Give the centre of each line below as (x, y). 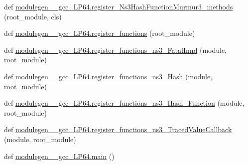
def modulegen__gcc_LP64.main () (59, 156)
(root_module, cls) (33, 16)
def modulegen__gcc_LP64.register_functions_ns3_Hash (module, (108, 76)
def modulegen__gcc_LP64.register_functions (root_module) (100, 33)
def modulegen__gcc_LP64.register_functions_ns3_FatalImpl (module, (116, 50)
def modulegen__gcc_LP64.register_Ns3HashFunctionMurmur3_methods (119, 6)
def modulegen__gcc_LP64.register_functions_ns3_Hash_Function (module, (124, 103)
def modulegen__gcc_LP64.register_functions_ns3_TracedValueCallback (118, 129)
